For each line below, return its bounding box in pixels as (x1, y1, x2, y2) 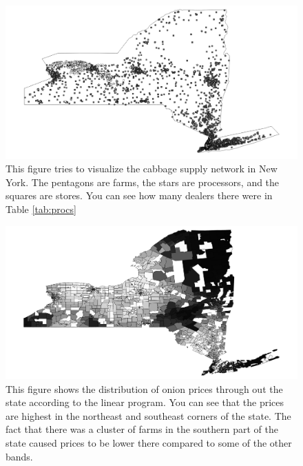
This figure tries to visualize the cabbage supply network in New (6, 161, 278, 176)
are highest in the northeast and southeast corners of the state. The (6, 408, 291, 423)
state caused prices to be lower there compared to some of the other (6, 436, 292, 450)
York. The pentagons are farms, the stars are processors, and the (6, 174, 280, 189)
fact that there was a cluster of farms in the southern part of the (6, 422, 278, 436)
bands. (6, 449, 33, 463)
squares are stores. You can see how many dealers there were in (6, 188, 273, 203)
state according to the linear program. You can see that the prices (6, 395, 284, 409)
